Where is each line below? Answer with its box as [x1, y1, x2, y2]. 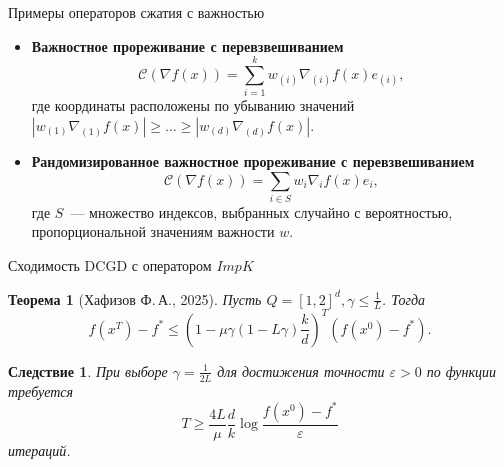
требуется [8, 380, 74, 401]
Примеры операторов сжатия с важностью [8, 2, 265, 22]
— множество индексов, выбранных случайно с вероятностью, [70, 201, 453, 222]
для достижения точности [217, 360, 385, 381]
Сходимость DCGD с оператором [8, 255, 212, 276]
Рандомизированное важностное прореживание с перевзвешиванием [31, 150, 475, 171]
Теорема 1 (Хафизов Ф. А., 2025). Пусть [8, 288, 262, 309]
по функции [426, 360, 497, 381]
